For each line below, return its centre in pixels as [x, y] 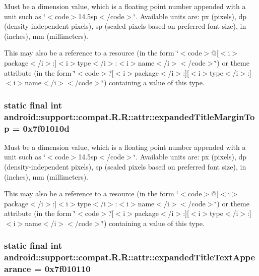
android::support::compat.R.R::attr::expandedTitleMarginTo [129, 116]
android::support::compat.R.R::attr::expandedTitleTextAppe [130, 257]
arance [18, 269]
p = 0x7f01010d [37, 128]
